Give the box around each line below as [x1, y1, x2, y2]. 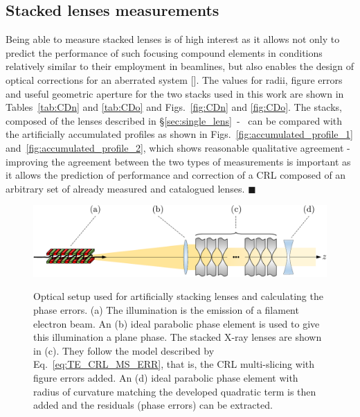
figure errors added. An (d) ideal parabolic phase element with [33, 371, 298, 384]
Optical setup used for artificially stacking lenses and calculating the [33, 289, 323, 303]
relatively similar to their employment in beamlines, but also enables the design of [6, 59, 354, 73]
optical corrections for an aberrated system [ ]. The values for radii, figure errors [6, 72, 343, 87]
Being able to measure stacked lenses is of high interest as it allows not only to [6, 32, 340, 46]
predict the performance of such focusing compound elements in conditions [6, 45, 323, 60]
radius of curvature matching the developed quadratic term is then [33, 384, 316, 398]
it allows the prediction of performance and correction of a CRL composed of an [6, 168, 346, 182]
